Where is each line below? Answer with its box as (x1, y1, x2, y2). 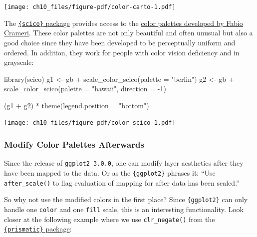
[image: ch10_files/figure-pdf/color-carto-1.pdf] (4, 3, 176, 10)
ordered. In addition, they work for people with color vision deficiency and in (4, 47, 240, 57)
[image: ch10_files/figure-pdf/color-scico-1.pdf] (4, 119, 176, 127)
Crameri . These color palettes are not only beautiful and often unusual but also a (4, 27, 253, 38)
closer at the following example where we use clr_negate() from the (4, 214, 215, 224)
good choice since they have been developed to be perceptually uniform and (4, 37, 236, 47)
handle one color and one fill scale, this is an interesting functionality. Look (4, 204, 244, 214)
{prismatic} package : (4, 224, 72, 234)
